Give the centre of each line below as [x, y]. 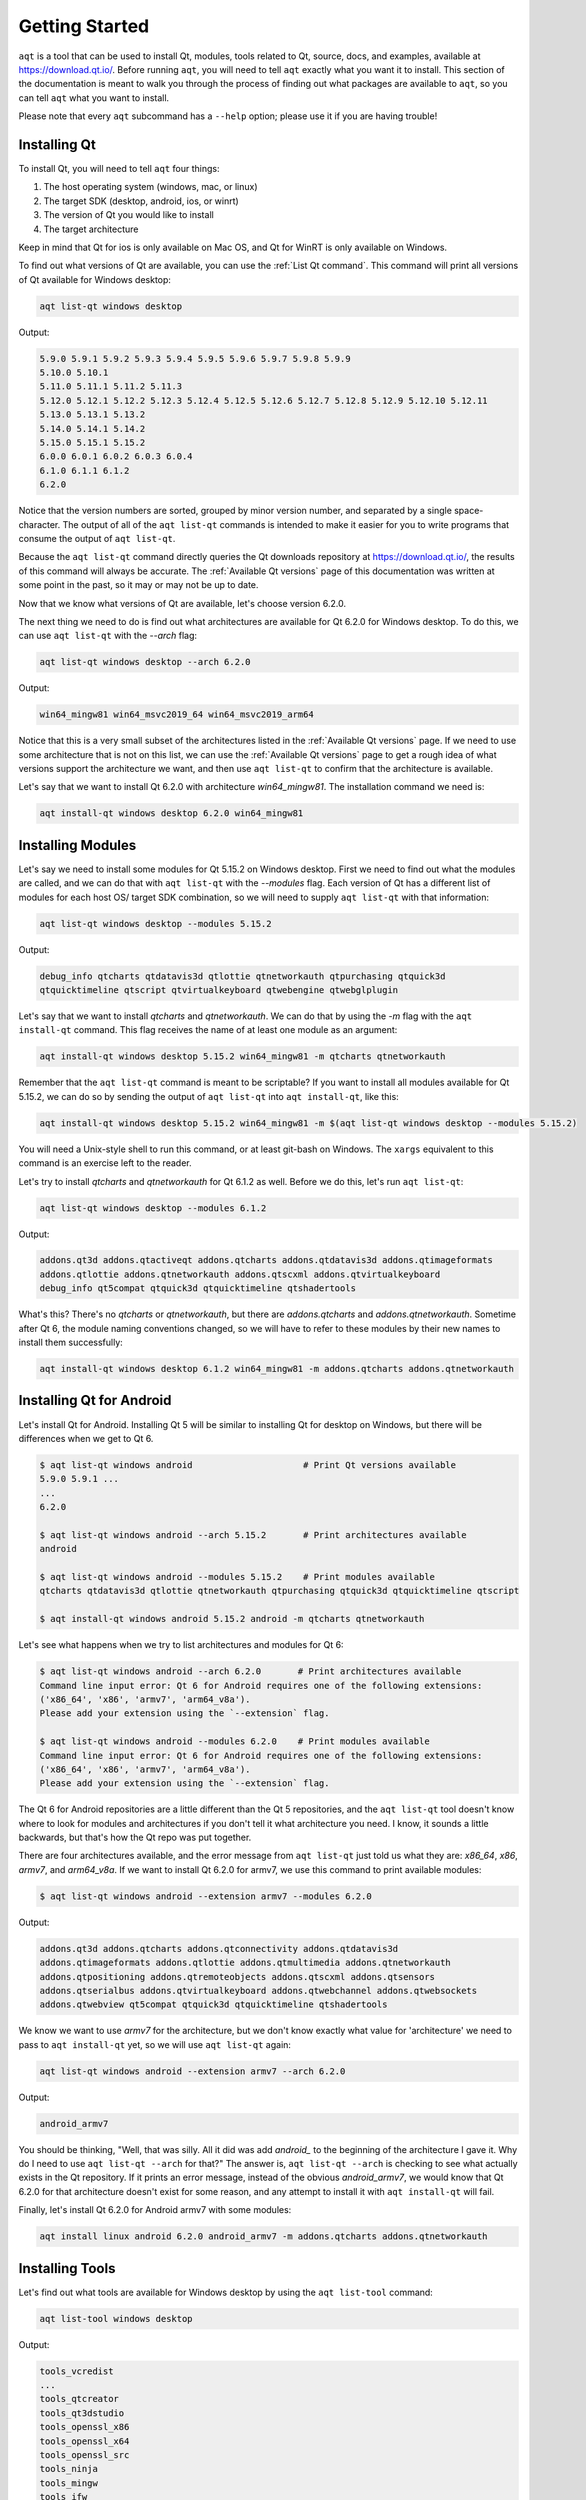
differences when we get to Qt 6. [86, 1438]
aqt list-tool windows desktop [116, 2318]
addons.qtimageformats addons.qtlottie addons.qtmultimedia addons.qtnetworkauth [245, 1963]
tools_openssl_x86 [84, 2427]
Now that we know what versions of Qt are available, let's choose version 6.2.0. [182, 603]
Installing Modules [77, 845]
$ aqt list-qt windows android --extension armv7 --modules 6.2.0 [205, 1896]
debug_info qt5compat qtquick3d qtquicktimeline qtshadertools [198, 1288]
